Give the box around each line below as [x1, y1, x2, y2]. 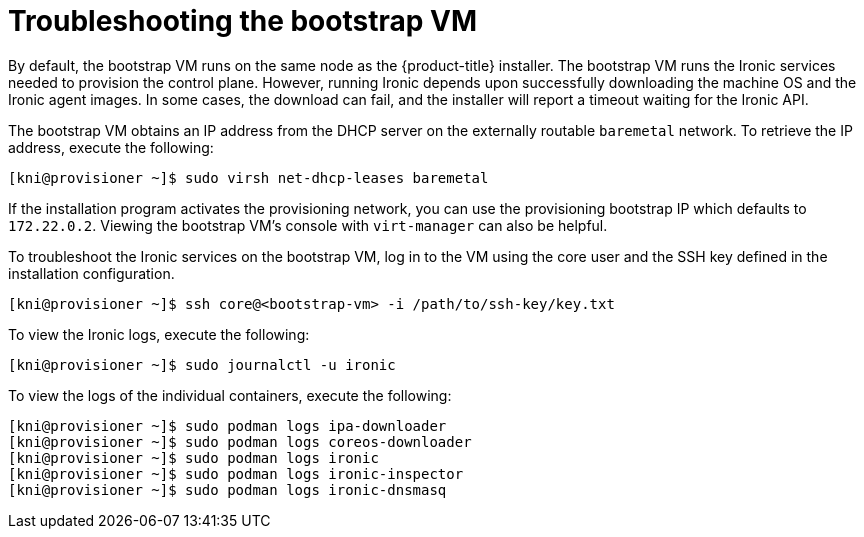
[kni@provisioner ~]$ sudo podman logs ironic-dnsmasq [8, 481, 447, 498]
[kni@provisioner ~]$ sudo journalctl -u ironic [8, 356, 396, 373]
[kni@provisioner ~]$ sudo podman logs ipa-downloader [8, 417, 447, 434]
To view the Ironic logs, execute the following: [8, 325, 310, 343]
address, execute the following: [8, 138, 214, 156]
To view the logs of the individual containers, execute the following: [8, 386, 452, 404]
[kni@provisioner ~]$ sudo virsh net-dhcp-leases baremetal [8, 169, 489, 186]
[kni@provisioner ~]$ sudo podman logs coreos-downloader [8, 433, 472, 450]
